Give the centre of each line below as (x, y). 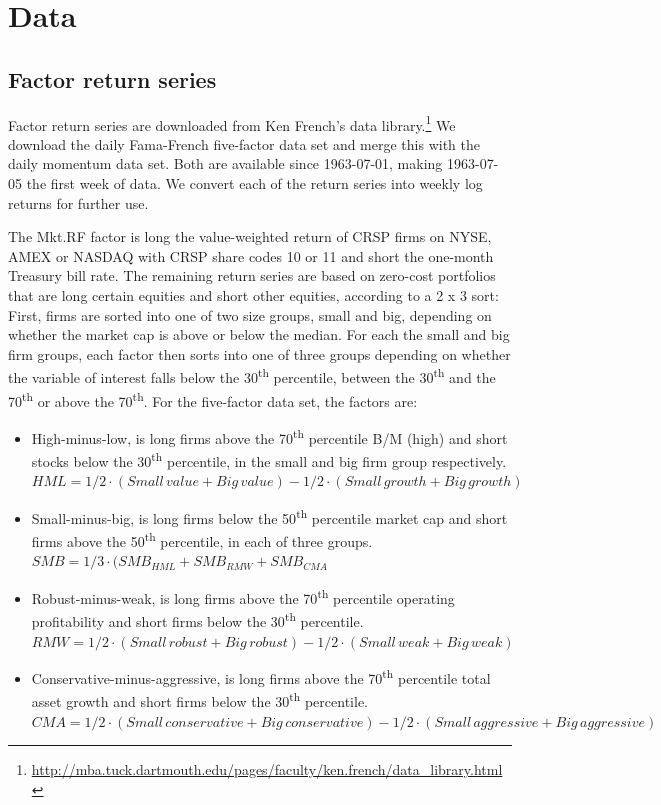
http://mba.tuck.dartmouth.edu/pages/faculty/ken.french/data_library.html (267, 769)
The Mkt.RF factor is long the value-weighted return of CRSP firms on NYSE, (250, 236)
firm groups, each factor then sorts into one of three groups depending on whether (259, 353)
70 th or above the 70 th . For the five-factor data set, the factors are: (213, 399)
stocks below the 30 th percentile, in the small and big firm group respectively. (269, 459)
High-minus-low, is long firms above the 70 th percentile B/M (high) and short (269, 436)
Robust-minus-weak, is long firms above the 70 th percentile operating (243, 596)
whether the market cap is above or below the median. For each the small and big (259, 334)
